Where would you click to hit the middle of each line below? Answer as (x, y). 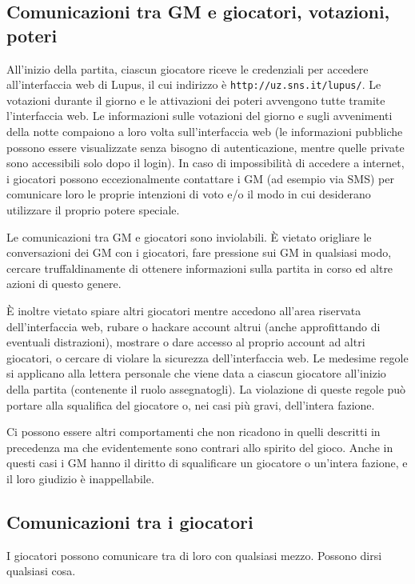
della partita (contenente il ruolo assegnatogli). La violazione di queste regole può (206, 388)
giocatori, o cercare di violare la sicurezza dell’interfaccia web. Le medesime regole (207, 357)
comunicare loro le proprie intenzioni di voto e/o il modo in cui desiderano (189, 194)
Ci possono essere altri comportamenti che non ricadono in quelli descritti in (194, 432)
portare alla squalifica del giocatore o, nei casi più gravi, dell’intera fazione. (191, 404)
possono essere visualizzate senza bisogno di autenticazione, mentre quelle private (206, 147)
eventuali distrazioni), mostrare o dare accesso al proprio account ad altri (186, 342)
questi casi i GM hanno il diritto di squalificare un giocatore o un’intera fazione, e (207, 463)
